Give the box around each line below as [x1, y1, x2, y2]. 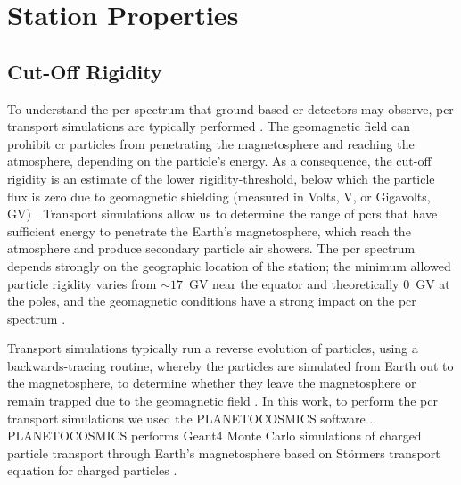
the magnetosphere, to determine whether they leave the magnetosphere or [7, 374, 416, 392]
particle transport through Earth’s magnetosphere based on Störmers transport [7, 443, 440, 462]
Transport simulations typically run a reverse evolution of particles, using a [7, 339, 418, 358]
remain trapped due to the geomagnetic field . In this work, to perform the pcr [7, 391, 438, 410]
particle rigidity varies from [7, 274, 157, 292]
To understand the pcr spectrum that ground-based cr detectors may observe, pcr [7, 99, 454, 118]
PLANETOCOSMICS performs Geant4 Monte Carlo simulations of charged [7, 426, 422, 445]
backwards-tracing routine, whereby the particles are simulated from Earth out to [7, 356, 454, 374]
